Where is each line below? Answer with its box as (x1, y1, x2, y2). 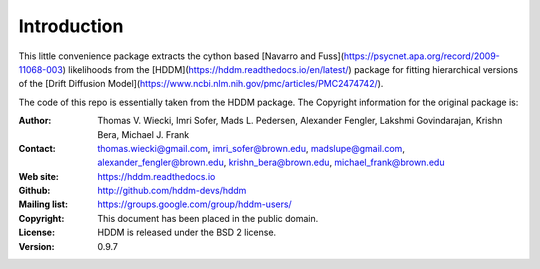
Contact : (18, 142, 57, 154)
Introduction (18, 15, 124, 37)
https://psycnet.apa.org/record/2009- (343, 50, 500, 62)
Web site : (18, 170, 59, 182)
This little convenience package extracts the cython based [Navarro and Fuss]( (18, 50, 345, 62)
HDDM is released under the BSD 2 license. (97, 226, 277, 239)
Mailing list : (18, 198, 69, 210)
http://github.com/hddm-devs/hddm (97, 185, 247, 197)
